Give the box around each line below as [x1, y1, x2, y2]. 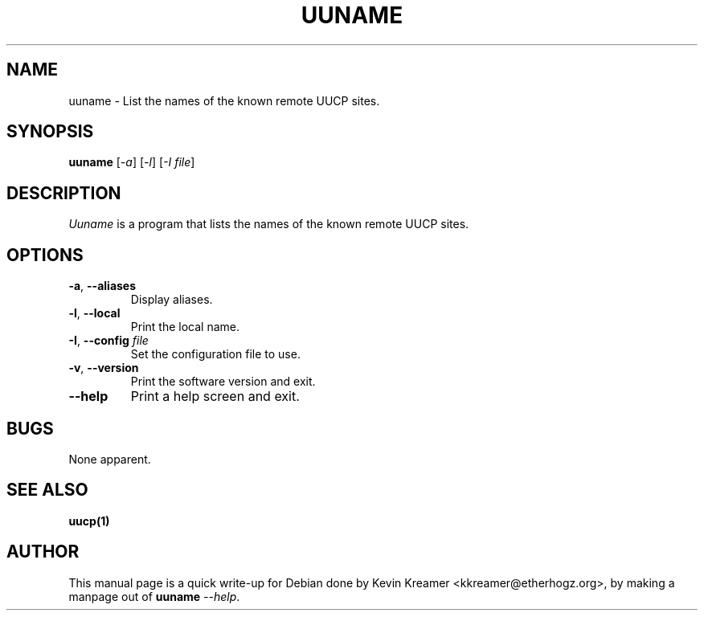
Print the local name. [130, 320, 239, 334]
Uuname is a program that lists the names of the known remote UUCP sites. [68, 217, 469, 231]
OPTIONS [6, 244, 84, 265]
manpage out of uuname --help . [68, 589, 240, 603]
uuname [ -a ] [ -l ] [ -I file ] [68, 155, 195, 170]
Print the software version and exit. [130, 374, 316, 389]
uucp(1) [68, 513, 110, 528]
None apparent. [68, 452, 151, 466]
